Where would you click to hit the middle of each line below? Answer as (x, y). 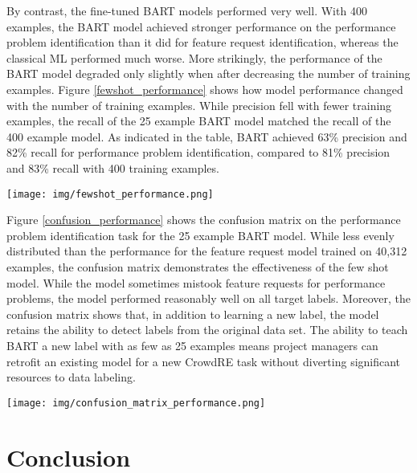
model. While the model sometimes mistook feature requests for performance (196, 282)
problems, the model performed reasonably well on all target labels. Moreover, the (208, 298)
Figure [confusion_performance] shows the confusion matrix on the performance (204, 220)
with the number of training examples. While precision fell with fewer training (199, 105)
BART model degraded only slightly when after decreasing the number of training (208, 73)
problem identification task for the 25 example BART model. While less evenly (200, 235)
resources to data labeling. (71, 377)
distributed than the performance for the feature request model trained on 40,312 (207, 251)
